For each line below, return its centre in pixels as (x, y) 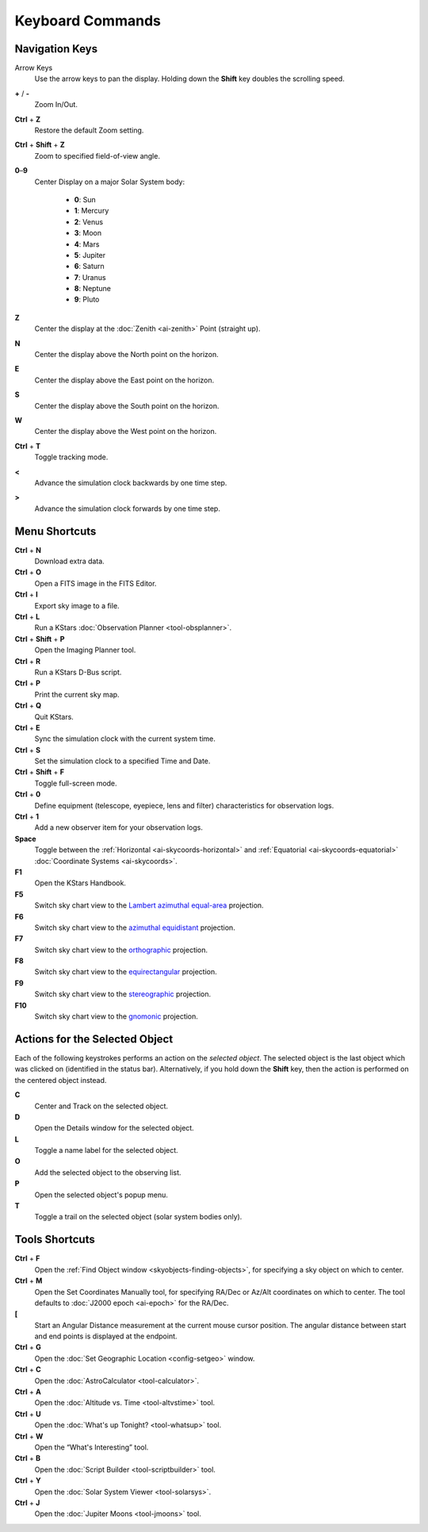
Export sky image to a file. (77, 605)
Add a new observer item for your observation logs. (119, 827)
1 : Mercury (92, 211)
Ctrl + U (28, 1414)
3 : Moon (88, 233)
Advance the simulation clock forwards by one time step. (128, 509)
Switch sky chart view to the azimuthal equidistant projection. (135, 927)
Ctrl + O (28, 572)
